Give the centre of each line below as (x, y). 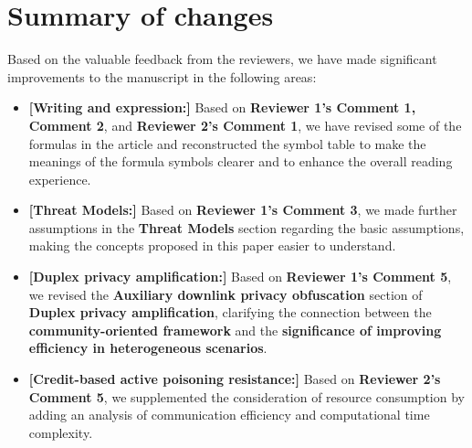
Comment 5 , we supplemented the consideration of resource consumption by (246, 396)
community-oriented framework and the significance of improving (235, 330)
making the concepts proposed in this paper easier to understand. (212, 245)
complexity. (61, 432)
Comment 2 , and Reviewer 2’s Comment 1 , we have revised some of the (245, 125)
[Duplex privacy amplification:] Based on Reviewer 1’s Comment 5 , (240, 277)
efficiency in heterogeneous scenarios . (148, 348)
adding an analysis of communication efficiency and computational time (229, 415)
